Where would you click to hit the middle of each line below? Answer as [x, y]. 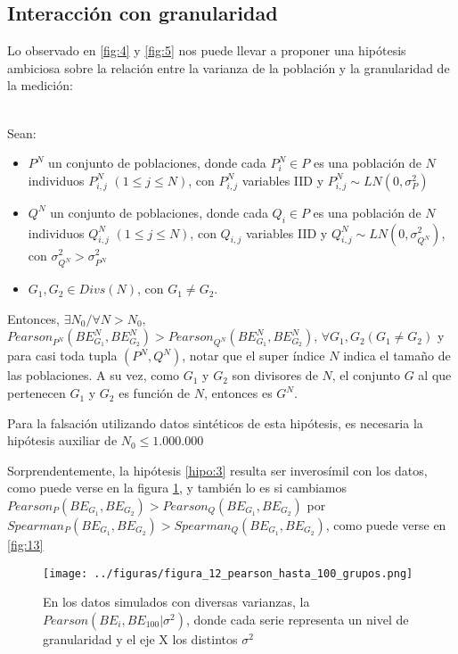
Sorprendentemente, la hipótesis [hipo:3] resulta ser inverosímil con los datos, [217, 470]
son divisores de [275, 375]
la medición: [40, 85]
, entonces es [238, 393]
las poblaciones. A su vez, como [94, 375]
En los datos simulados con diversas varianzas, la [176, 602]
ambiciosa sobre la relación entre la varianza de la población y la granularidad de [229, 67]
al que [435, 375]
